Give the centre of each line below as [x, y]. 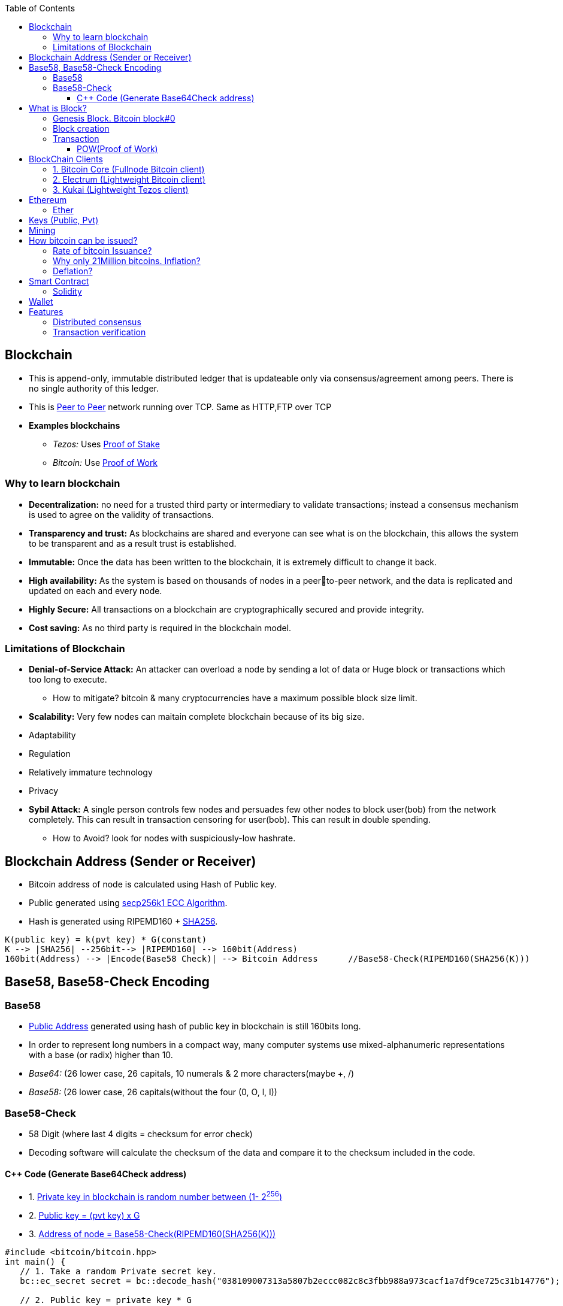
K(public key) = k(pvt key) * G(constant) [106, 940]
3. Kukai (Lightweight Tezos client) [121, 190]
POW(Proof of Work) [117, 149]
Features [46, 312]
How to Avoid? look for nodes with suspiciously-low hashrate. [174, 838]
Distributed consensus [97, 322]
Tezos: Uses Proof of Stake [106, 444]
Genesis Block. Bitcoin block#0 [114, 118]
